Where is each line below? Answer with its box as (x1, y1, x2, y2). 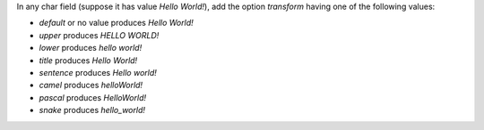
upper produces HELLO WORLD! (39, 29, 160, 40)
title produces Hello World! (39, 54, 138, 66)
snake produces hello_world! (39, 105, 145, 116)
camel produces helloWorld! (39, 80, 143, 91)
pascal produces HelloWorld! (39, 92, 147, 102)
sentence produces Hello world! (39, 67, 157, 77)
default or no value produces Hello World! (39, 18, 194, 28)
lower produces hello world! (39, 43, 143, 53)
